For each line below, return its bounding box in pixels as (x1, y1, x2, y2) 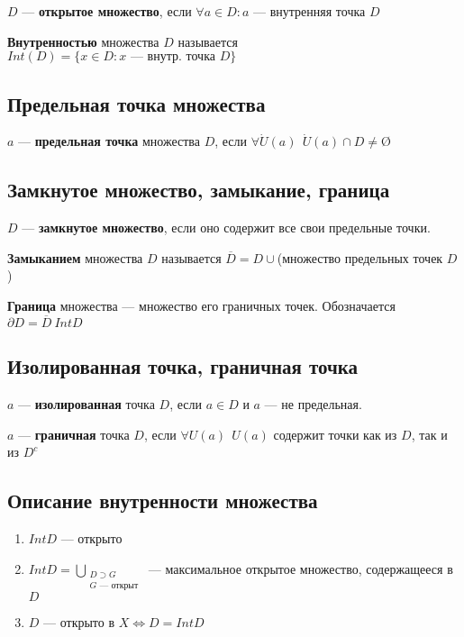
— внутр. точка (130, 50, 215, 64)
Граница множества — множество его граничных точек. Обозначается (7, 296, 396, 314)
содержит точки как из (273, 424, 397, 443)
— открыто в (43, 613, 115, 632)
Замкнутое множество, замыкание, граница (7, 176, 390, 204)
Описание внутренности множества (7, 487, 318, 514)
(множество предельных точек (277, 248, 443, 267)
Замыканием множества (7, 248, 143, 267)
